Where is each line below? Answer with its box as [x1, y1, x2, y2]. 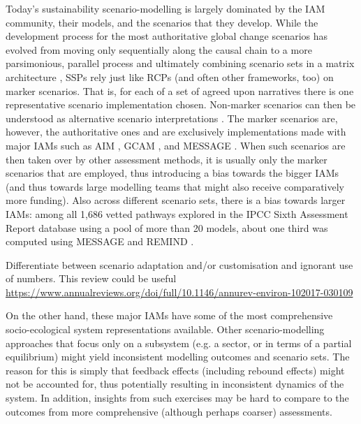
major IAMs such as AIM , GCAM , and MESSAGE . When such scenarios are [6, 138, 346, 152]
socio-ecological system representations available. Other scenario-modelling [6, 322, 325, 337]
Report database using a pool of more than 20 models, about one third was [6, 220, 328, 235]
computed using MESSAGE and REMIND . [6, 234, 194, 249]
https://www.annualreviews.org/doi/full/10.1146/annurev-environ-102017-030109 [6, 284, 353, 299]
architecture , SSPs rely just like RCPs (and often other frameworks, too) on [6, 69, 334, 84]
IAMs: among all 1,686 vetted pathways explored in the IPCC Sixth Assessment [6, 206, 348, 221]
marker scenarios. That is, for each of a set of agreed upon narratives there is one [6, 83, 354, 98]
